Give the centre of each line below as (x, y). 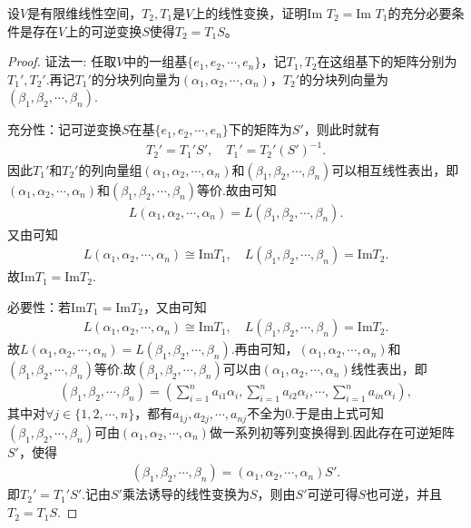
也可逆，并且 (404, 494)
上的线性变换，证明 (250, 13)
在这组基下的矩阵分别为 (387, 61)
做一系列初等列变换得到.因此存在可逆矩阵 (332, 431)
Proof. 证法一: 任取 (62, 61)
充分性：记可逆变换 (64, 129)
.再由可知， (265, 349)
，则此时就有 (342, 129)
